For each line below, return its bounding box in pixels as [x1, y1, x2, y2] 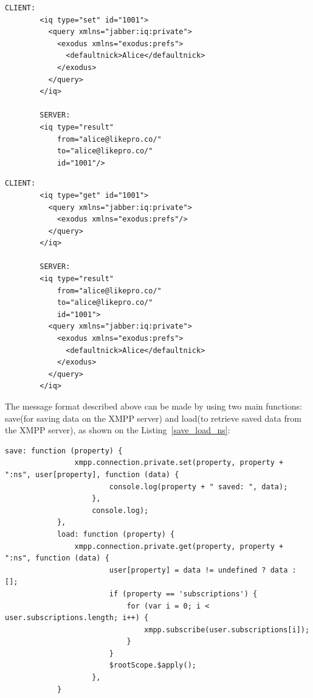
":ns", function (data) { [5, 554, 109, 563]
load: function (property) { [57, 529, 175, 539]
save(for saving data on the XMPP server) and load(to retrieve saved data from [5, 411, 301, 424]
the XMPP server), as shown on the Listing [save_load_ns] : [5, 424, 230, 436]
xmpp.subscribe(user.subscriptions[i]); [144, 625, 310, 634]
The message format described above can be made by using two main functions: [5, 400, 302, 412]
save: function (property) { [5, 446, 123, 455]
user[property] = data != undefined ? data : [109, 565, 297, 574]
